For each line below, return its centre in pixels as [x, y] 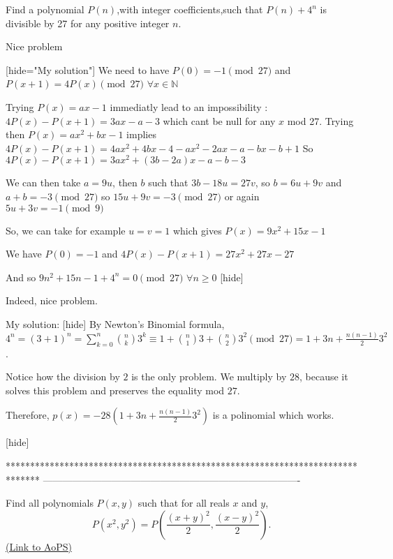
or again [242, 196]
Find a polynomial [45, 9]
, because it [324, 377]
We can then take [43, 182]
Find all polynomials [50, 503]
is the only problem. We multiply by [209, 377]
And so [21, 277]
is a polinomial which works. [273, 415]
